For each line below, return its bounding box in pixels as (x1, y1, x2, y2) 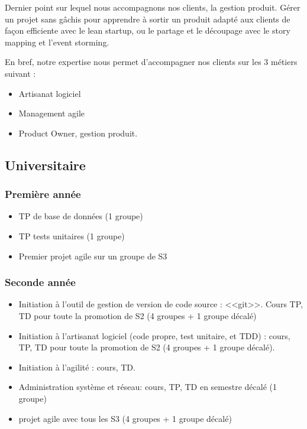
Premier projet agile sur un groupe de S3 (18, 249, 167, 262)
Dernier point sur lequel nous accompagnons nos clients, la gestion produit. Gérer (5, 1, 300, 13)
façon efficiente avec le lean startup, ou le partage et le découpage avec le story (5, 24, 290, 37)
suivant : (5, 67, 36, 79)
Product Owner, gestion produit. (18, 126, 138, 139)
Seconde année (5, 275, 76, 290)
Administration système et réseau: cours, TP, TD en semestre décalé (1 (18, 381, 277, 393)
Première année (5, 187, 81, 201)
